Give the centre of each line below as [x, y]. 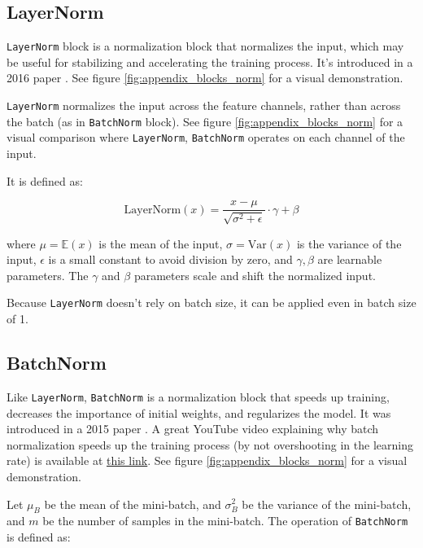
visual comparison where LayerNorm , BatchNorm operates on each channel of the [206, 137]
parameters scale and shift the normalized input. [255, 275]
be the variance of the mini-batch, [327, 504]
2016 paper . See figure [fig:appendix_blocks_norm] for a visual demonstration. [205, 78]
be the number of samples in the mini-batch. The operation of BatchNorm [225, 521]
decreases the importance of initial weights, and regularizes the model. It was [199, 412]
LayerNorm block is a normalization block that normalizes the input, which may [205, 46]
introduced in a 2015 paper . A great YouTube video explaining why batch [193, 429]
